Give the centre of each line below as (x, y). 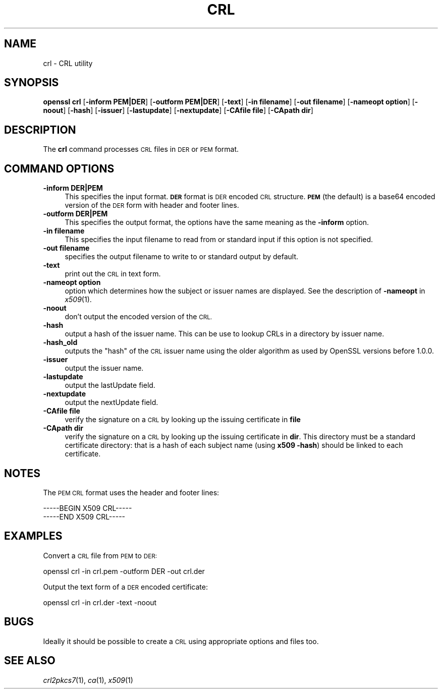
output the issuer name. (104, 368)
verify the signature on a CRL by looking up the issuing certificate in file (183, 420)
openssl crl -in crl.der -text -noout (100, 602)
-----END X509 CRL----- (84, 516)
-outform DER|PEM (75, 214)
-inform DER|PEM (73, 188)
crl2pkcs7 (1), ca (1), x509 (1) (88, 680)
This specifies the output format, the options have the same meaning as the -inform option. (217, 222)
